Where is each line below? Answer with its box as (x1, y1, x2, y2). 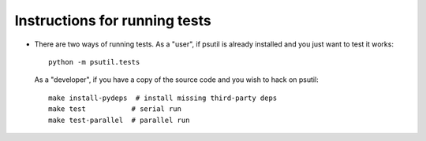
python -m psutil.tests (48, 58, 140, 66)
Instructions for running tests (14, 12, 212, 29)
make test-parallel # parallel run (48, 115, 190, 124)
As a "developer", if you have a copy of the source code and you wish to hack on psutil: (34, 75, 319, 84)
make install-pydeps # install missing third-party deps (48, 93, 278, 102)
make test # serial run (48, 105, 181, 113)
